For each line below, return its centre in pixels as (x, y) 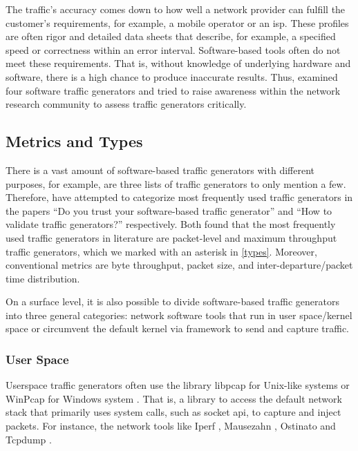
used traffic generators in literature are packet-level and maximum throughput (171, 237)
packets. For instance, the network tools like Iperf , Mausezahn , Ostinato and (171, 426)
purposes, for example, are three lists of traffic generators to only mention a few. (176, 183)
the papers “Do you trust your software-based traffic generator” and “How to (169, 210)
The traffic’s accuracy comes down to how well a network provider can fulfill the (176, 9)
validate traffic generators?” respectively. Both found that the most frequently (171, 224)
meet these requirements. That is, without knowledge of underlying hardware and (178, 63)
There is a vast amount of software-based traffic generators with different (160, 170)
